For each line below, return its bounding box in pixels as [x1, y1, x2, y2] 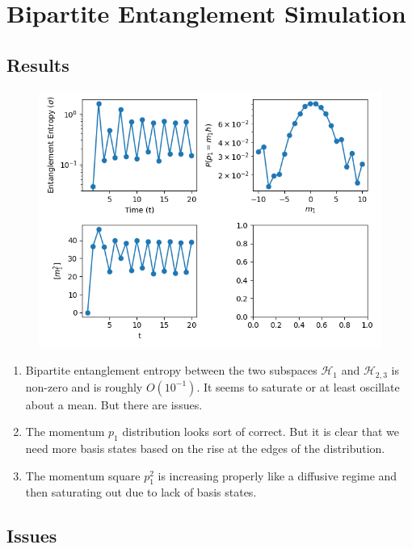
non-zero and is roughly [25, 378, 143, 395]
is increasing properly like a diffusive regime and [158, 467, 397, 484]
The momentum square [25, 467, 141, 484]
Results [6, 52, 69, 77]
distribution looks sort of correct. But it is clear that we [122, 423, 399, 440]
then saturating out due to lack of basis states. [25, 484, 257, 501]
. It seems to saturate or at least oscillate [196, 378, 400, 395]
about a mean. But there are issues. [25, 396, 203, 413]
